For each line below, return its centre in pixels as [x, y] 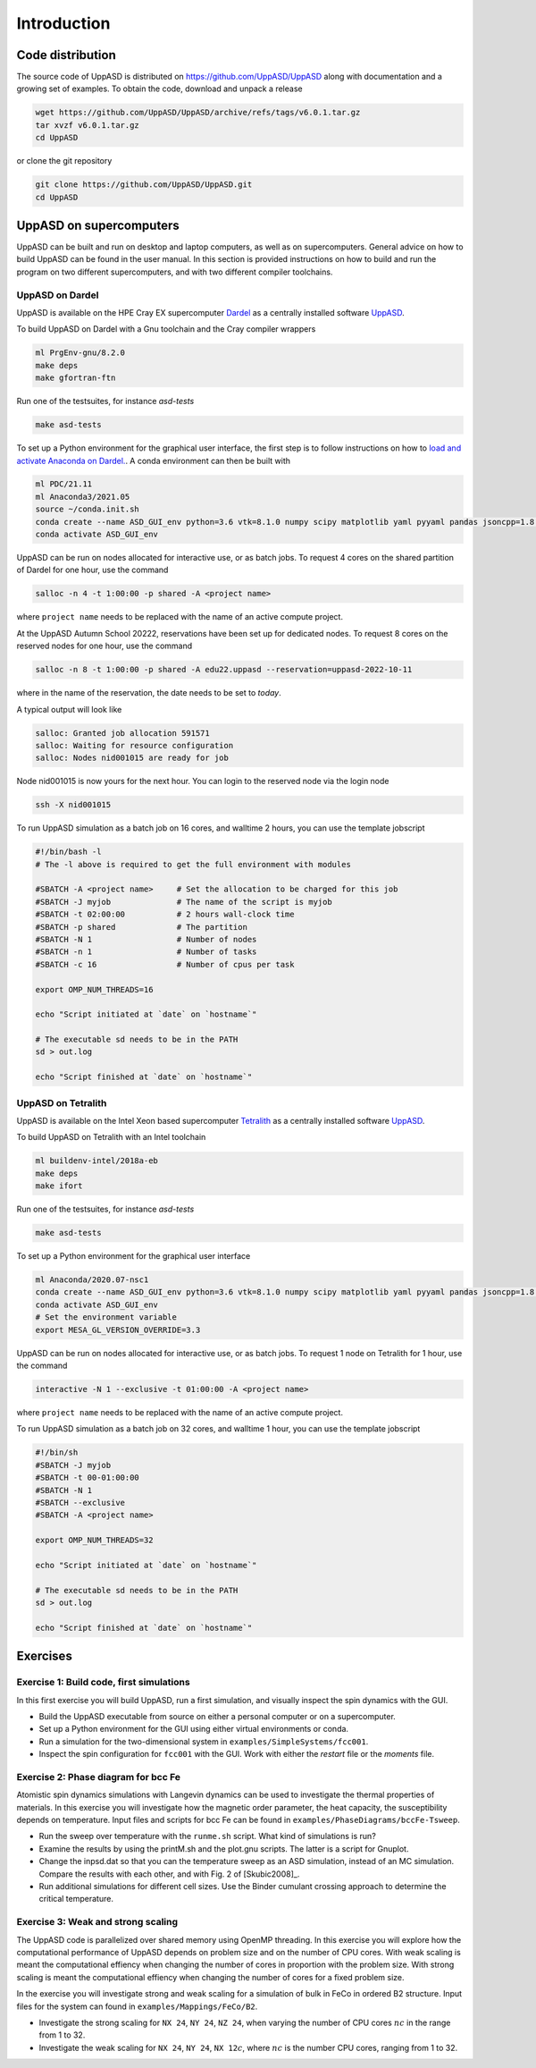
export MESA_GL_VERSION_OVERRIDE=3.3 [118, 1329]
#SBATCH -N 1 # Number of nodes [146, 939]
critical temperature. [76, 1899]
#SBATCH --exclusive [80, 1502]
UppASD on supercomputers [98, 225]
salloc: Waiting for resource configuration [134, 745]
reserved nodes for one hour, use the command [105, 646]
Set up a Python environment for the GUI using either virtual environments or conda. [193, 1729]
